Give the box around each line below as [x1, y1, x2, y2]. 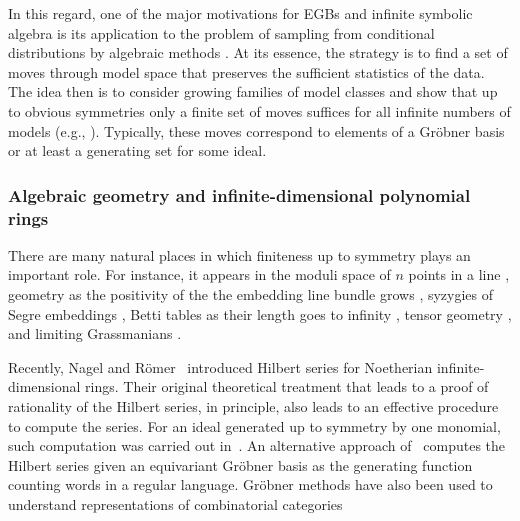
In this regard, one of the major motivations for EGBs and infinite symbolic [8, 3, 473, 23]
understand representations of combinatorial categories [8, 494, 343, 515]
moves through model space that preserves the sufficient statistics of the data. [8, 61, 485, 82]
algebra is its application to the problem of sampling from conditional [8, 22, 435, 43]
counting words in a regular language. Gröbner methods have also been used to [8, 474, 493, 495]
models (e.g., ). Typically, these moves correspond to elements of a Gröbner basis [8, 120, 505, 141]
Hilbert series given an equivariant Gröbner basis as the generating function [8, 454, 473, 475]
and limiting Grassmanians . [8, 323, 182, 344]
